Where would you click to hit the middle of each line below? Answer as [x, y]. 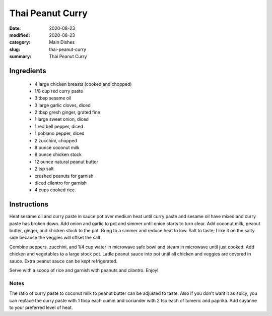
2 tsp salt [44, 169]
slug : [15, 49]
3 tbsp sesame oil [53, 98]
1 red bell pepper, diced [59, 126]
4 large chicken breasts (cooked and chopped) [83, 84]
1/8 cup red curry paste [59, 91]
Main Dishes [62, 42]
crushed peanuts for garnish [64, 176]
